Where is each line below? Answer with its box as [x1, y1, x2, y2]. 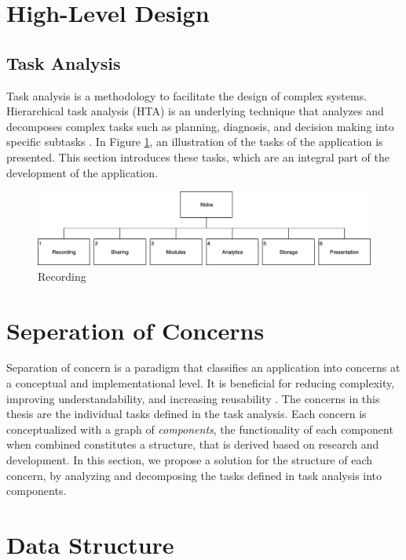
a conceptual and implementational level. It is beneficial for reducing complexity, [6, 375, 395, 391]
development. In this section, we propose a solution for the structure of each [6, 452, 373, 467]
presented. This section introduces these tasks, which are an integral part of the [6, 148, 390, 165]
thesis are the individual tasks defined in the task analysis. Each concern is [6, 405, 367, 422]
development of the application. [6, 164, 158, 180]
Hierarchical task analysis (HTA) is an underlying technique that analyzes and [6, 103, 384, 119]
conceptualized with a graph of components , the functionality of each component [6, 420, 393, 437]
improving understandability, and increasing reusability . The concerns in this [6, 390, 380, 406]
